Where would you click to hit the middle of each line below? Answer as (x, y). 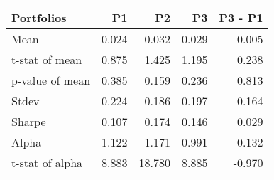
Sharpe (29, 121)
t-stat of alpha (47, 163)
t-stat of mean (47, 59)
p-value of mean (51, 80)
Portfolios (39, 17)
